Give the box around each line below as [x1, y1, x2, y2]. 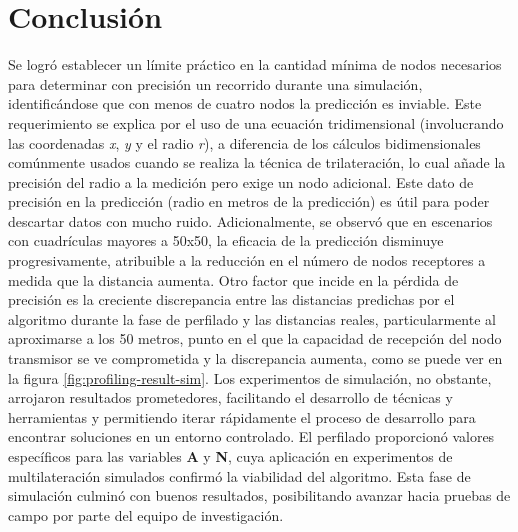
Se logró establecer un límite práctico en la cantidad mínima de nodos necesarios [8, 54, 502, 75]
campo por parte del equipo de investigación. [8, 504, 284, 525]
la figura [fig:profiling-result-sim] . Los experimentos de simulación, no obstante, [8, 367, 492, 388]
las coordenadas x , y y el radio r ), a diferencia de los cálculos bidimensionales [8, 132, 481, 153]
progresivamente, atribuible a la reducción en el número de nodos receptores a [8, 250, 486, 271]
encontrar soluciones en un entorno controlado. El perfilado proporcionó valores [8, 426, 495, 447]
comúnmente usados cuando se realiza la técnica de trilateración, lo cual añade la [8, 152, 506, 173]
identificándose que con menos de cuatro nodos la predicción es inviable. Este [8, 93, 482, 114]
